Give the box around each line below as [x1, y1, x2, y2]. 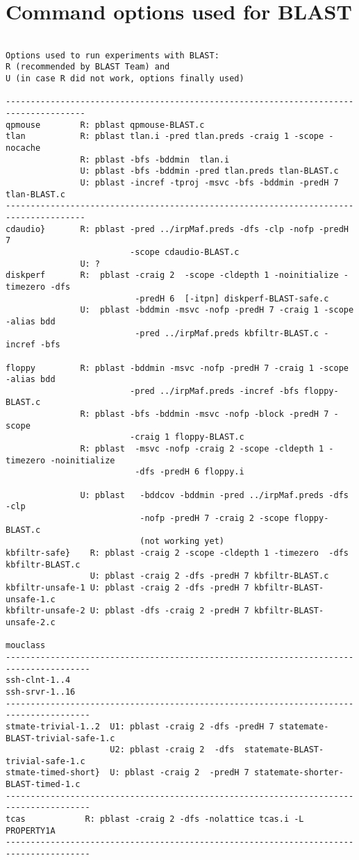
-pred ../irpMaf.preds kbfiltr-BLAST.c [135, 328, 319, 338]
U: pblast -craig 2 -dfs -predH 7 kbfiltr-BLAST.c [90, 571, 329, 581]
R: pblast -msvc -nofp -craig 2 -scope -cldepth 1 [80, 444, 324, 454]
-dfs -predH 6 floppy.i [135, 467, 244, 477]
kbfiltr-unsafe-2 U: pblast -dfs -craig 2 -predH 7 [6, 606, 249, 616]
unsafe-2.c [6, 617, 56, 627]
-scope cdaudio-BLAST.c [129, 247, 240, 257]
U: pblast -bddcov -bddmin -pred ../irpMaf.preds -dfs [80, 490, 349, 500]
